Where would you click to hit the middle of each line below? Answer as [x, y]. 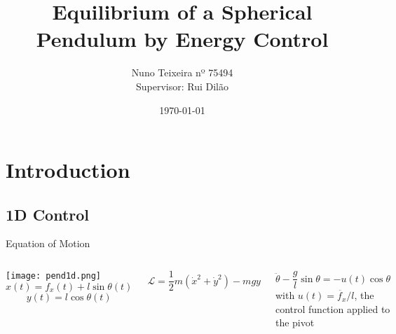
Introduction [68, 170]
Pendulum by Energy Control [182, 39]
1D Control [48, 214]
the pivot [295, 322]
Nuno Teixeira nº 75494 [182, 72]
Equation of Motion [48, 243]
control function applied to [333, 308]
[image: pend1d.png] [54, 276]
